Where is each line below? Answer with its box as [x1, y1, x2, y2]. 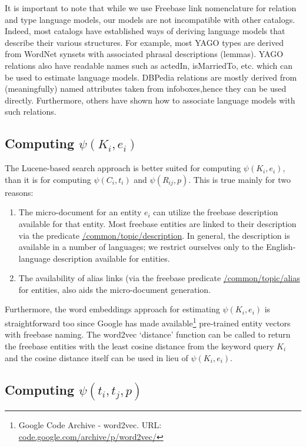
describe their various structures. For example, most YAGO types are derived [5, 36, 284, 48]
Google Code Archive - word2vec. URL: [18, 419, 162, 431]
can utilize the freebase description [153, 206, 278, 218]
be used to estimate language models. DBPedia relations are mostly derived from [5, 71, 297, 83]
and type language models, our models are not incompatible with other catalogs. [5, 13, 295, 25]
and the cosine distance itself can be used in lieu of [5, 351, 188, 363]
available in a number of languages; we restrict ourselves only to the [18, 241, 264, 253]
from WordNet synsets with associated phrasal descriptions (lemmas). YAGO [5, 48, 284, 60]
